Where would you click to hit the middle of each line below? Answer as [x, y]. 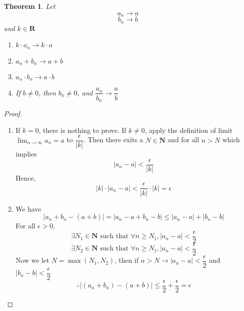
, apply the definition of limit [189, 130]
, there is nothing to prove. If [82, 130]
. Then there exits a [113, 140]
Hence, [26, 177]
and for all [183, 140]
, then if [126, 260]
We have [28, 208]
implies [26, 154]
